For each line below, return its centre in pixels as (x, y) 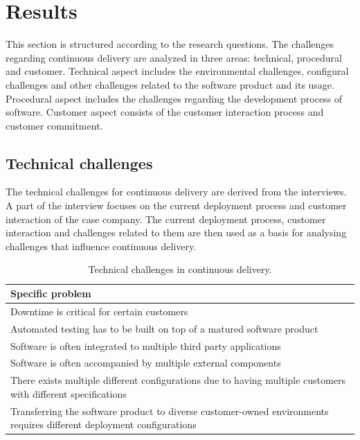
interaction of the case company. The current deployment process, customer (166, 219)
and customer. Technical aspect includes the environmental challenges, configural (177, 71)
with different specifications (69, 393)
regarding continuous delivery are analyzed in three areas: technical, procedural (174, 57)
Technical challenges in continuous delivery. (180, 269)
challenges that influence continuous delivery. (101, 246)
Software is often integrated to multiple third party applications (146, 345)
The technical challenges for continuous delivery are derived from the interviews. (176, 192)
